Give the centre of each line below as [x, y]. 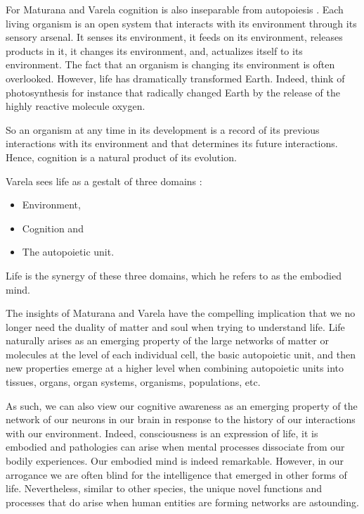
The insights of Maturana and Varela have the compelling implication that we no [181, 313]
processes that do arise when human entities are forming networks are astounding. [182, 502]
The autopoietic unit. [68, 252]
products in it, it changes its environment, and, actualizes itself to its [154, 50]
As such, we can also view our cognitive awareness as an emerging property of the [182, 405]
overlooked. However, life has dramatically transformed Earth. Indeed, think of [175, 78]
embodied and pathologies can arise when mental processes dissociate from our [175, 447]
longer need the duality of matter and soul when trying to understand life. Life [175, 326]
